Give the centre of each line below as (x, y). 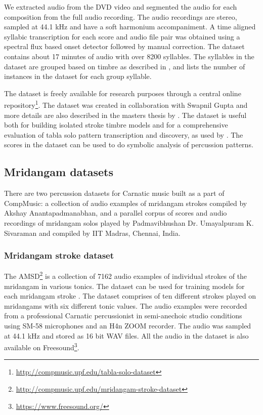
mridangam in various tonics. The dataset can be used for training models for (124, 286)
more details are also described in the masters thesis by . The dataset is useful (125, 115)
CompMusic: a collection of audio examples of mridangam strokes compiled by (126, 203)
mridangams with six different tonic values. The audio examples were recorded (126, 305)
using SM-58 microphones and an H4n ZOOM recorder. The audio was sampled (128, 325)
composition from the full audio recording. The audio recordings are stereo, (121, 16)
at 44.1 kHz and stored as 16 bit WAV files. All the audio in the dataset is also (126, 335)
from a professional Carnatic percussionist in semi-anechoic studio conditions (123, 316)
